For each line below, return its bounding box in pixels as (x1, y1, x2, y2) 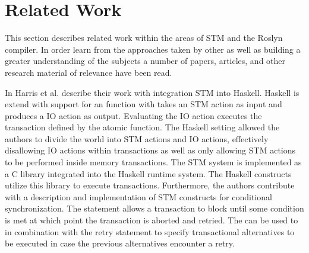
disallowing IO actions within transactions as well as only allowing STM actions (5, 144, 296, 156)
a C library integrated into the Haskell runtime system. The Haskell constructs (5, 167, 292, 180)
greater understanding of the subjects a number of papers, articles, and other (5, 55, 286, 67)
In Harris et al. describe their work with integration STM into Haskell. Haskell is (5, 86, 299, 98)
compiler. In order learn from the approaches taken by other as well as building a (5, 43, 301, 55)
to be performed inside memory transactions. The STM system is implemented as (5, 156, 302, 168)
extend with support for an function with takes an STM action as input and (5, 98, 282, 110)
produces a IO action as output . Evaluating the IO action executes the (5, 109, 262, 121)
